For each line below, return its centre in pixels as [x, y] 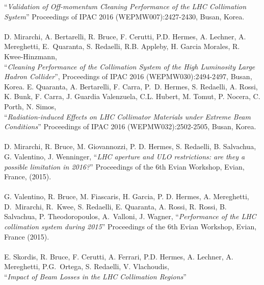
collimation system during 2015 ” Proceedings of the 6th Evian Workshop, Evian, [130, 227]
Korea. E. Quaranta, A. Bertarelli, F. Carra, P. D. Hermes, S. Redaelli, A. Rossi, [131, 86]
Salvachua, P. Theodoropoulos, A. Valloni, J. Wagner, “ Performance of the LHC [130, 216]
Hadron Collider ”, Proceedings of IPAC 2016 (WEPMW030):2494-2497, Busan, [128, 76]
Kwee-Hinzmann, [31, 56]
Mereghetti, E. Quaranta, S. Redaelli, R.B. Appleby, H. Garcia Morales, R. [122, 46]
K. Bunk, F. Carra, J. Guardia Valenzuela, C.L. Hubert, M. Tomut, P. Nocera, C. [132, 96]
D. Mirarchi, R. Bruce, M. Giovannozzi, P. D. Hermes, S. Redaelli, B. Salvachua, [130, 146]
